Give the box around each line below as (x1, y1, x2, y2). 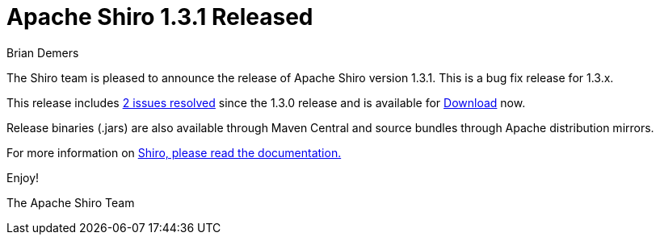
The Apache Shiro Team (6, 195, 135, 210)
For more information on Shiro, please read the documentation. (6, 145, 342, 160)
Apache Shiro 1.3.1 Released (6, 3, 313, 31)
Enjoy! (6, 170, 40, 185)
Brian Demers (6, 45, 79, 60)
